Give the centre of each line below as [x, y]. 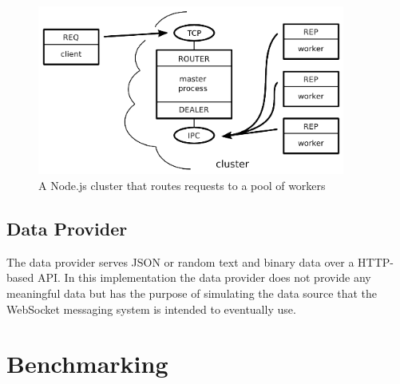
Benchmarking [87, 364]
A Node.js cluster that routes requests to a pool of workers [182, 186]
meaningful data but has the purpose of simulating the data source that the [192, 293]
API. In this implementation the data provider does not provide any [204, 277]
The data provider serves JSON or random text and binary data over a [180, 261]
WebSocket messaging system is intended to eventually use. [151, 309]
